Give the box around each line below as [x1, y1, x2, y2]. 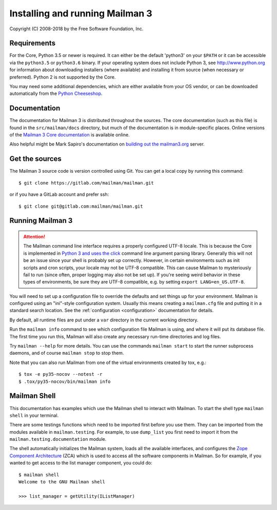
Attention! [23, 233, 46, 239]
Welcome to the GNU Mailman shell [18, 479, 105, 485]
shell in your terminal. [9, 412, 59, 418]
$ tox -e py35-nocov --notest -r [18, 372, 103, 377]
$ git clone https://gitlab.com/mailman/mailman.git [18, 180, 154, 186]
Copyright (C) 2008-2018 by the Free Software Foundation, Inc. [9, 26, 144, 32]
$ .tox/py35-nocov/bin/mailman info [18, 378, 111, 384]
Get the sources [9, 154, 62, 164]
